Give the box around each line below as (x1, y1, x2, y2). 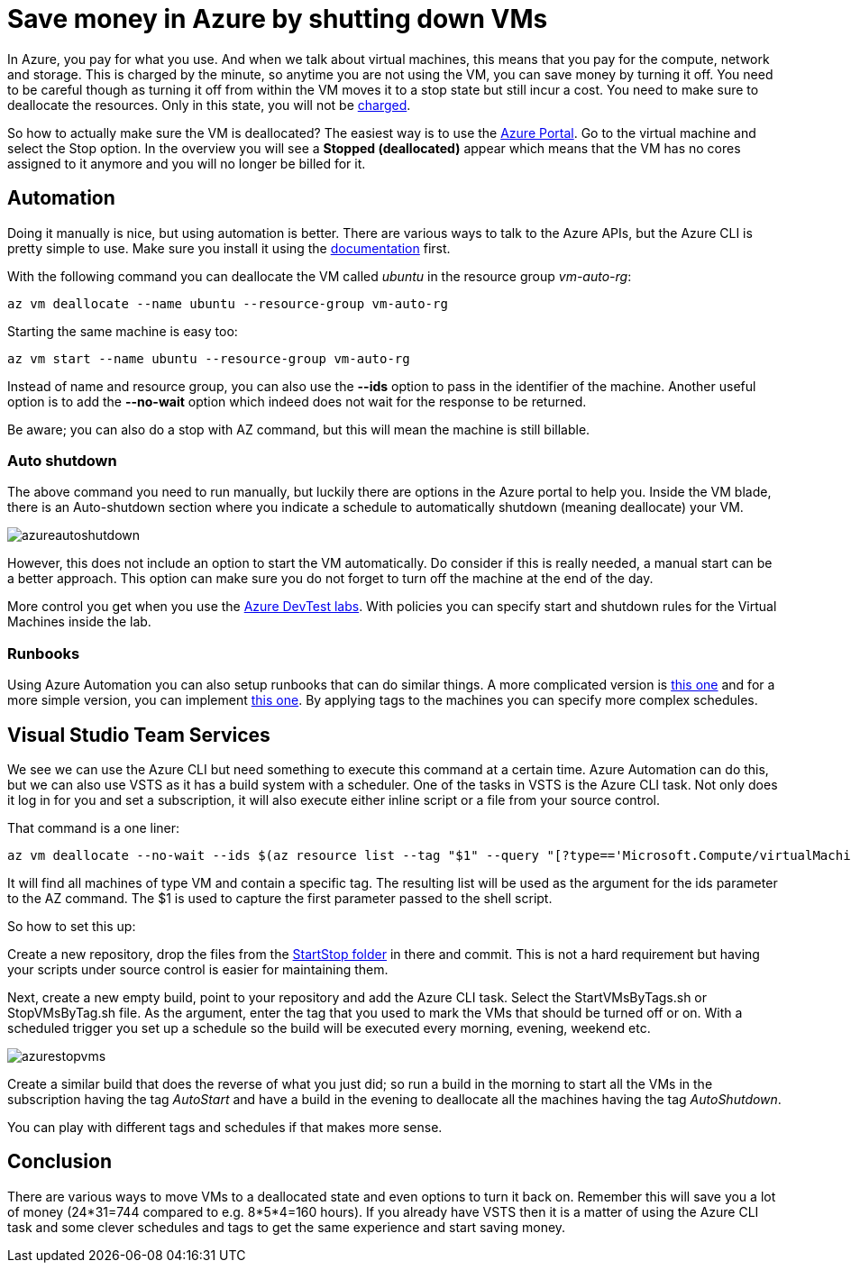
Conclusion (7, 1150, 113, 1174)
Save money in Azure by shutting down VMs (7, 4, 548, 34)
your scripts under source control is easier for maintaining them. (7, 961, 389, 977)
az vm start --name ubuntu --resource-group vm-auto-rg (7, 351, 410, 366)
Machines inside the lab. (7, 614, 151, 630)
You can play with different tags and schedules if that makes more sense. (7, 1119, 443, 1135)
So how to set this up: (7, 918, 136, 934)
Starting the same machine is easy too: (7, 323, 238, 339)
